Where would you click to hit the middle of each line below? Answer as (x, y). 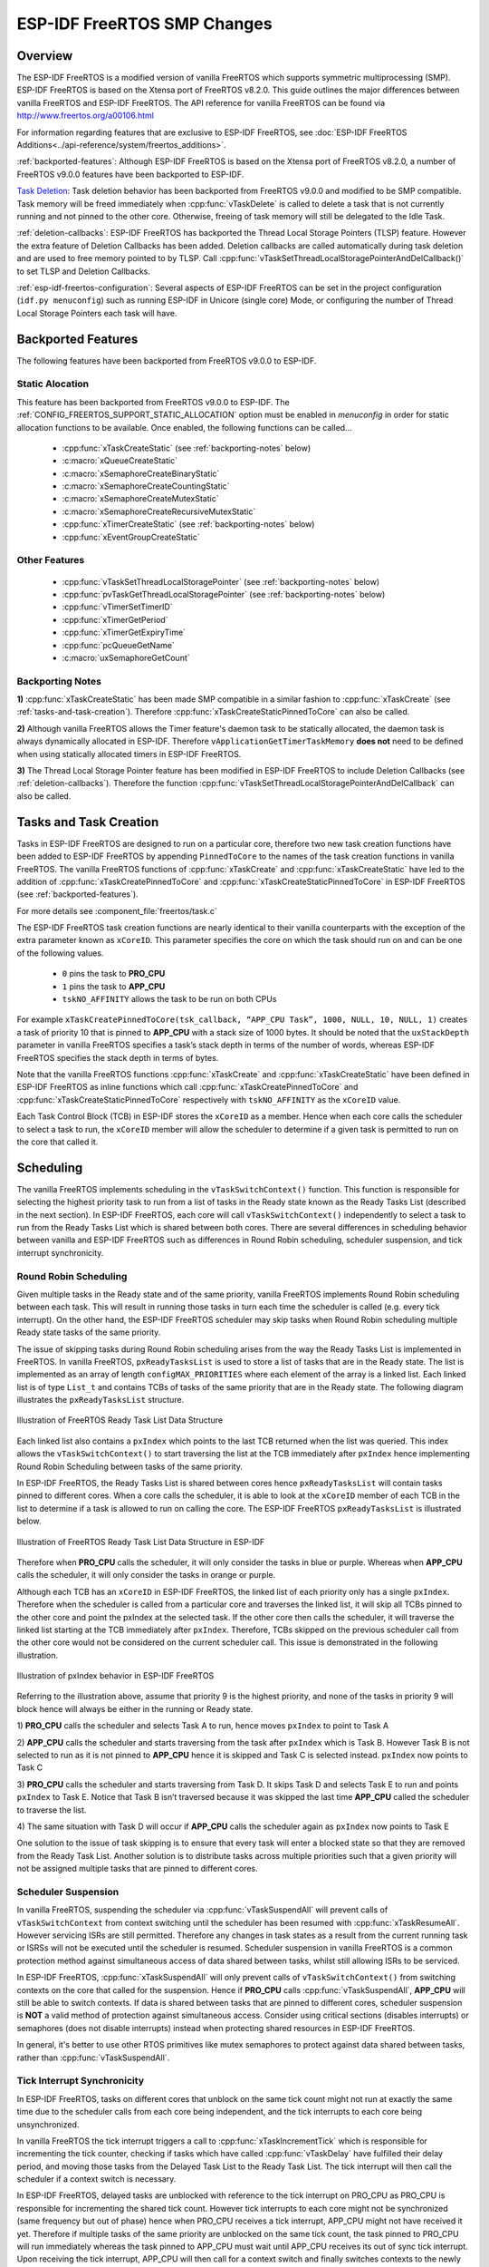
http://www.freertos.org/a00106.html (85, 116)
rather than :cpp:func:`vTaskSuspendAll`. (93, 2058)
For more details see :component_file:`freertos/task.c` (117, 910)
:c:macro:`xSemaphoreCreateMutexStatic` (140, 499)
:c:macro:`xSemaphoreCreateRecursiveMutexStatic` (159, 511)
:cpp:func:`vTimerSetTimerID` (117, 607)
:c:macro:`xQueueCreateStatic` (120, 461)
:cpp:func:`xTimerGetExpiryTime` (124, 632)
